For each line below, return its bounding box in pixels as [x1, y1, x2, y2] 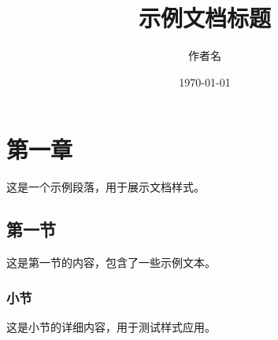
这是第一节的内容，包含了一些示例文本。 [6, 254, 216, 271]
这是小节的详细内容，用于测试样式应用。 [6, 318, 216, 334]
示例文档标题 [138, 2, 271, 34]
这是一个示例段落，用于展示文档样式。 [6, 179, 205, 195]
